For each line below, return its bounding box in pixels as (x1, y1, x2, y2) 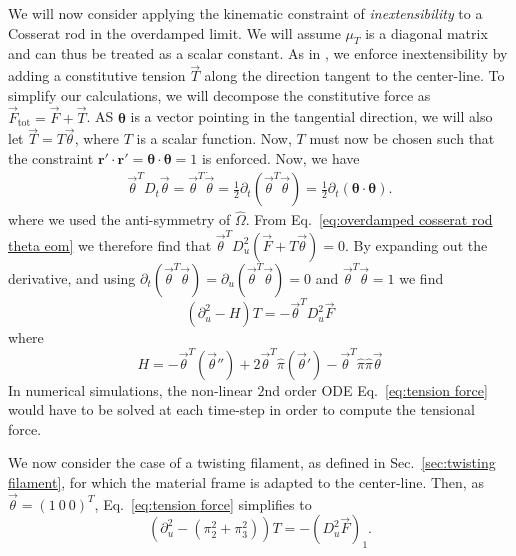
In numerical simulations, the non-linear (8, 379, 253, 400)
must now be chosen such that (309, 128, 495, 149)
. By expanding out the (345, 234, 488, 255)
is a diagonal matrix (365, 22, 488, 43)
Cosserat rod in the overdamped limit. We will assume (8, 22, 341, 43)
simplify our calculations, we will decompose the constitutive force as (8, 84, 431, 105)
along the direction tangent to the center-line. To (204, 65, 505, 86)
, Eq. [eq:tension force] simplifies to (94, 493, 312, 514)
